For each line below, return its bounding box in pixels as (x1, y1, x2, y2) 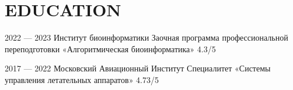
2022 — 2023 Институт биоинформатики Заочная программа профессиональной (5, 31, 288, 44)
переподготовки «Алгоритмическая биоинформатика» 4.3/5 (5, 42, 216, 55)
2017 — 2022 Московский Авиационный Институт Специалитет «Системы (5, 62, 271, 74)
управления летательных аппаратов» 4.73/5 (5, 73, 159, 85)
